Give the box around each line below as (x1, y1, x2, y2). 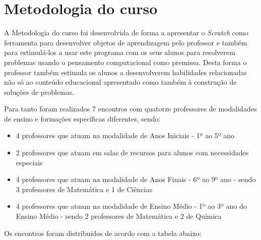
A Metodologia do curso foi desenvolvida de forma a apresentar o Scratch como (4, 27, 248, 38)
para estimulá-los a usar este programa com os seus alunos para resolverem (4, 47, 235, 57)
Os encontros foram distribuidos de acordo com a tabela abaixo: (4, 227, 202, 238)
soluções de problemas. (4, 86, 75, 97)
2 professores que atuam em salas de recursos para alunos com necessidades (16, 147, 249, 158)
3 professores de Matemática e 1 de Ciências (16, 184, 153, 194)
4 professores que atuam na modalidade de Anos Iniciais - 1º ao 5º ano (16, 130, 235, 141)
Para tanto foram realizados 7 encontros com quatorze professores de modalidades (4, 103, 257, 114)
